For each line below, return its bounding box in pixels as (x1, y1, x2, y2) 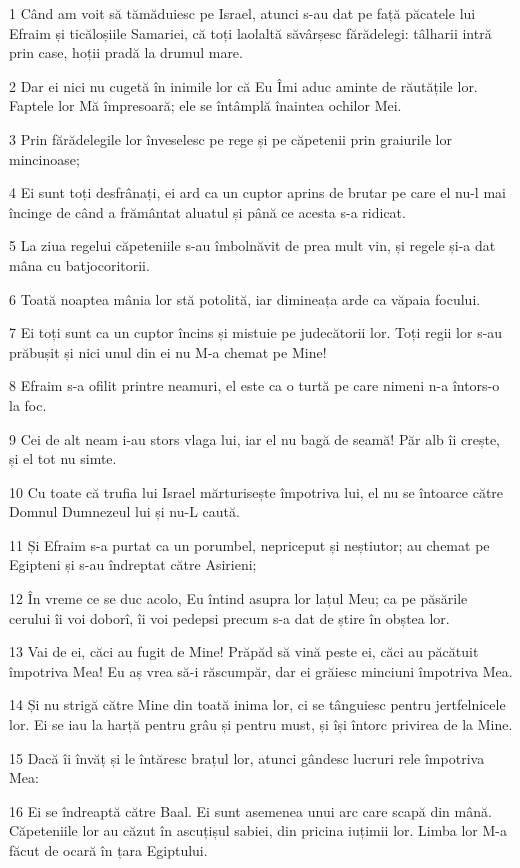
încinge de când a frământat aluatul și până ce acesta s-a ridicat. (9, 201, 406, 222)
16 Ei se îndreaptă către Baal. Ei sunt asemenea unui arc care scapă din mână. (9, 800, 492, 821)
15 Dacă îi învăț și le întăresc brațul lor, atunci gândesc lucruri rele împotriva (9, 747, 485, 768)
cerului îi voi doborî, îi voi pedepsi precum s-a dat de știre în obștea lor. (9, 607, 450, 628)
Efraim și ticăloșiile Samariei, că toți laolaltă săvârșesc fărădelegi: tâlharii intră (9, 22, 492, 43)
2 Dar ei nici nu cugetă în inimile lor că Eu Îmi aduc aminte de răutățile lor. (9, 75, 478, 96)
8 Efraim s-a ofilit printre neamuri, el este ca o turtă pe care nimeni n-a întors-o (9, 375, 500, 396)
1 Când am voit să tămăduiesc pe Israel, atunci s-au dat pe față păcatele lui (9, 3, 476, 23)
